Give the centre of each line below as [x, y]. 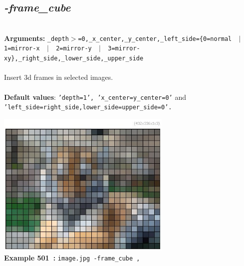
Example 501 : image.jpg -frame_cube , [72, 258]
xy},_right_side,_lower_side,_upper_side [74, 59]
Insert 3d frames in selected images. [59, 77]
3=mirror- [124, 49]
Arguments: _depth [36, 38]
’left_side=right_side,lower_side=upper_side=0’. [88, 108]
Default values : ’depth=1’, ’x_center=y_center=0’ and [95, 97]
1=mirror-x [22, 49]
